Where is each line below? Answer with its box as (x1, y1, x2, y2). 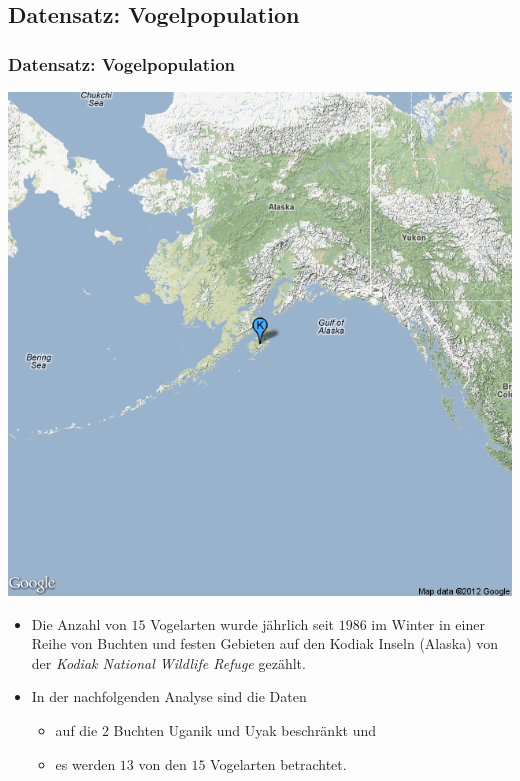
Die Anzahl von (31, 613, 127, 634)
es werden (55, 753, 116, 774)
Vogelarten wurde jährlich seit (150, 613, 334, 634)
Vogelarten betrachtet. (210, 753, 347, 774)
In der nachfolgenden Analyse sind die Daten (31, 686, 307, 707)
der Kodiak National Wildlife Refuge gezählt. (31, 652, 306, 673)
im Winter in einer (371, 613, 485, 634)
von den (138, 753, 187, 774)
